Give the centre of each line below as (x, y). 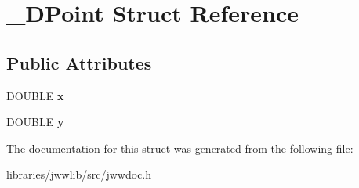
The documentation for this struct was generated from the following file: (180, 148)
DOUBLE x (35, 95)
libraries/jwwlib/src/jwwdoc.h (79, 174)
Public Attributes (79, 62)
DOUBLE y (35, 122)
